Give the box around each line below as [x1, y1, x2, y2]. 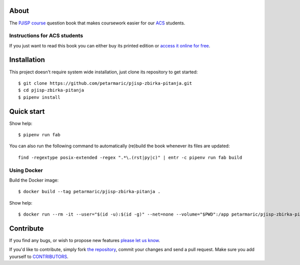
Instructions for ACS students [9, 32, 83, 39]
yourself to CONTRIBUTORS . [9, 254, 68, 260]
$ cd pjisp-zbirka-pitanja [18, 87, 84, 93]
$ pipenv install [18, 94, 60, 100]
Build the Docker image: [9, 177, 59, 183]
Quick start [9, 107, 45, 116]
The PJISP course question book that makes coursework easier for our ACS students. [9, 20, 185, 26]
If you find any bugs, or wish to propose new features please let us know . [9, 238, 160, 244]
